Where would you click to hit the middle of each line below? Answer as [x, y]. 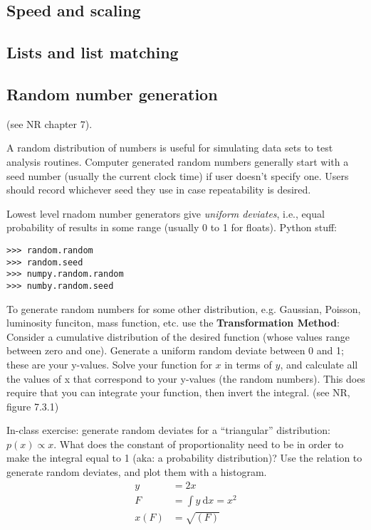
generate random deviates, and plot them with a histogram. [137, 472]
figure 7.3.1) [33, 406]
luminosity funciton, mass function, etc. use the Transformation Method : [173, 323]
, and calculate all [319, 364]
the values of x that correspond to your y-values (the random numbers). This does [186, 378]
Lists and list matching [93, 52]
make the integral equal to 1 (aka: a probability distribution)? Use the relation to [184, 458]
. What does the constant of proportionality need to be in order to [199, 444]
